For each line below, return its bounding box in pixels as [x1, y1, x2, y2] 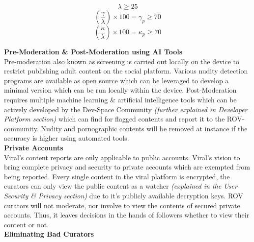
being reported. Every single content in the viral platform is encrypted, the [4, 171, 230, 181]
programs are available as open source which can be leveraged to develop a [4, 75, 229, 85]
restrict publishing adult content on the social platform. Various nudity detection [4, 66, 248, 76]
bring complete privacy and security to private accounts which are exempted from [4, 162, 250, 172]
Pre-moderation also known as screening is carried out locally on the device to [4, 56, 240, 66]
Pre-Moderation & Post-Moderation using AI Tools [4, 47, 183, 56]
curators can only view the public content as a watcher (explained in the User [4, 181, 237, 191]
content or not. [4, 219, 49, 229]
